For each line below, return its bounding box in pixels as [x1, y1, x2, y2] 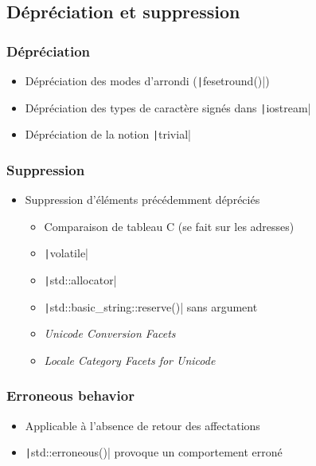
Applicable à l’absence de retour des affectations [25, 417, 260, 433]
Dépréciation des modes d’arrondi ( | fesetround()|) [25, 72, 270, 88]
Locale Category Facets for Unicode [44, 351, 216, 368]
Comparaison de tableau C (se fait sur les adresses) [44, 217, 295, 234]
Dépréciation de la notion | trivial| [25, 126, 191, 143]
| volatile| [44, 245, 88, 261]
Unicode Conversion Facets [44, 325, 176, 342]
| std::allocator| [44, 272, 117, 288]
